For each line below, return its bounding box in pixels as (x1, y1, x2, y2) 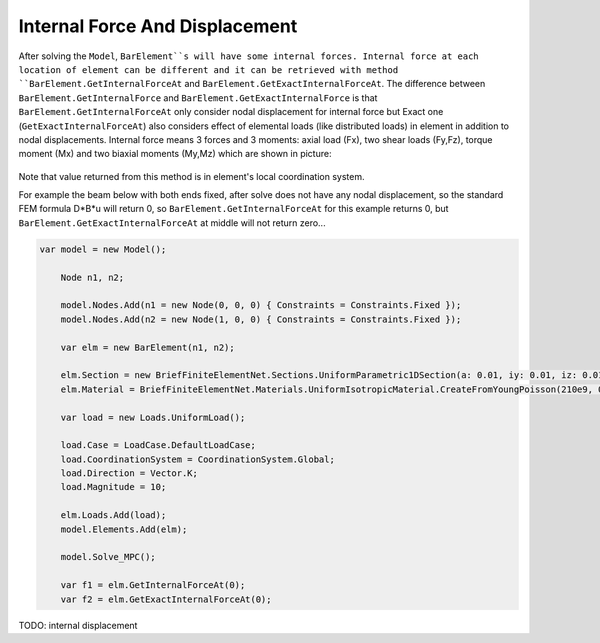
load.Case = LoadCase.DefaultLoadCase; (60, 440, 257, 451)
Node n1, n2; (60, 271, 125, 283)
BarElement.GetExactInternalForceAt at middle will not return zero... (18, 216, 326, 229)
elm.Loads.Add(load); (60, 510, 167, 521)
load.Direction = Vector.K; (60, 468, 199, 479)
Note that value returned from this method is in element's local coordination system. (18, 170, 365, 182)
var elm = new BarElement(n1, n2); (60, 341, 235, 353)
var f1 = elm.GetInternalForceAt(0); (60, 580, 246, 591)
